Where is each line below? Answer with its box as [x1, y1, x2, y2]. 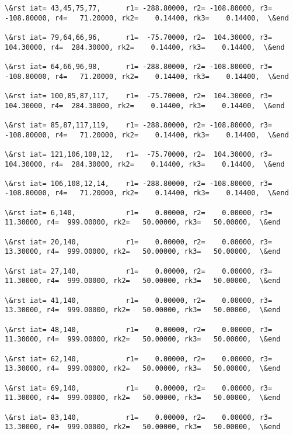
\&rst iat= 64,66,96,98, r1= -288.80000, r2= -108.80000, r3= [5, 62, 273, 71]
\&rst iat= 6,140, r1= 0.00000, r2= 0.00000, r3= [5, 208, 273, 217]
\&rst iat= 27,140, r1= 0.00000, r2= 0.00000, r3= [5, 267, 273, 275]
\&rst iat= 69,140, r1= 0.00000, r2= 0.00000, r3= [5, 384, 273, 392]
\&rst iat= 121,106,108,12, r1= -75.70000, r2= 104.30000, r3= [5, 150, 273, 158]
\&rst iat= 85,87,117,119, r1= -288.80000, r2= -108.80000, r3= [5, 120, 273, 129]
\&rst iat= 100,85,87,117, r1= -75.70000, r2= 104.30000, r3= [5, 91, 273, 100]
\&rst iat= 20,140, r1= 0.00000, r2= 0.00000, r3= [5, 237, 273, 246]
